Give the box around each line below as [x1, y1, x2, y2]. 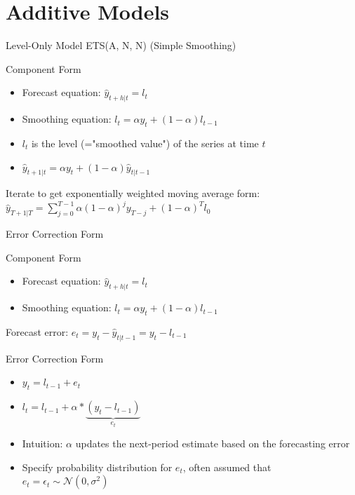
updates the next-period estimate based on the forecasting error [75, 436, 350, 451]
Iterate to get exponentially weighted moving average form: [6, 186, 260, 201]
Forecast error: [6, 324, 69, 339]
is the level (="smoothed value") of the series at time [31, 135, 259, 150]
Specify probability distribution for [22, 459, 173, 474]
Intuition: [22, 436, 63, 451]
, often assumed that [182, 459, 272, 474]
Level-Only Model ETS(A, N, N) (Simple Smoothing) [6, 38, 236, 53]
